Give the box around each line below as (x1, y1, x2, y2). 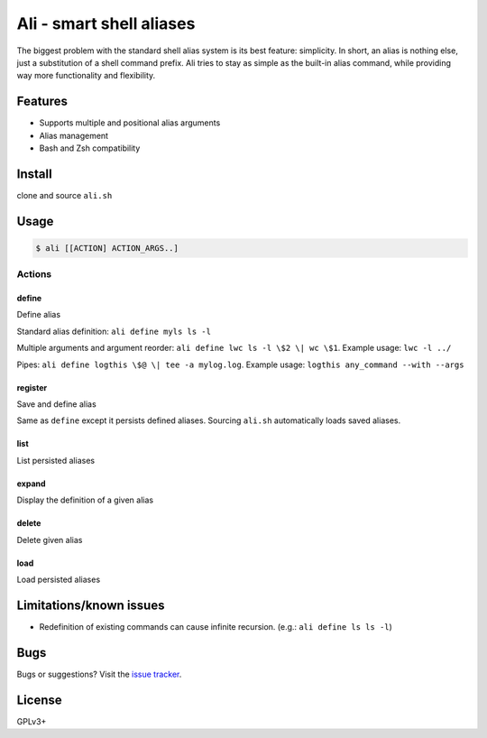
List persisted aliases (16, 455, 95, 466)
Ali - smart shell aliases (16, 14, 196, 33)
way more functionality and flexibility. (16, 70, 156, 81)
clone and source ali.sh (16, 189, 113, 200)
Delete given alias (16, 534, 83, 545)
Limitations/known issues (16, 597, 165, 613)
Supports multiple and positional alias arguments (39, 117, 221, 128)
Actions (16, 268, 52, 281)
